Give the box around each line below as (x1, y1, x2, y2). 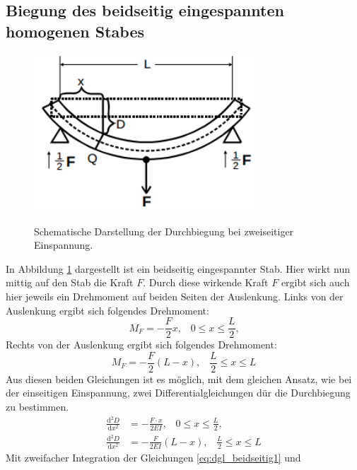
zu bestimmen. (6, 399, 69, 414)
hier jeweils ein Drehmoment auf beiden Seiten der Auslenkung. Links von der (6, 288, 344, 303)
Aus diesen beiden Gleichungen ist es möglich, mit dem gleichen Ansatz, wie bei (6, 371, 352, 386)
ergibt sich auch (281, 275, 350, 290)
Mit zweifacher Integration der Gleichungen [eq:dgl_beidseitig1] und (6, 450, 301, 465)
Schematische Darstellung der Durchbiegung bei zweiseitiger (34, 223, 294, 238)
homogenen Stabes (6, 20, 145, 42)
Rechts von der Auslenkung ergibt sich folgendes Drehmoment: (6, 337, 277, 352)
